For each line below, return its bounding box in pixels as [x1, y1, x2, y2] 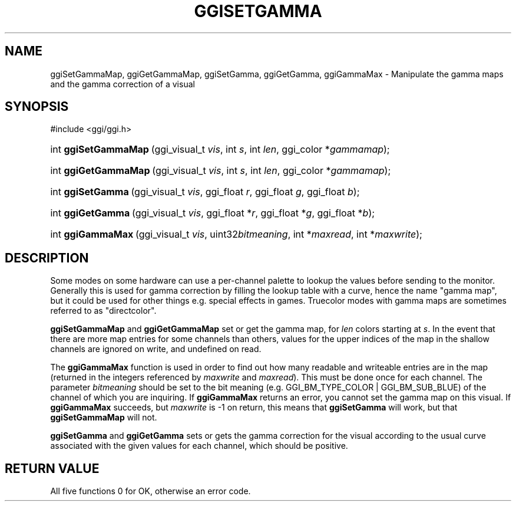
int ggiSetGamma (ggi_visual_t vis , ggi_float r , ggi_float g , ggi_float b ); [50, 186, 360, 198]
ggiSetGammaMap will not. [50, 412, 157, 423]
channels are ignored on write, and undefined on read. [50, 344, 262, 354]
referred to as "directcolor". [50, 305, 157, 316]
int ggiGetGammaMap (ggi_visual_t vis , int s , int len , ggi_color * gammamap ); [50, 165, 391, 177]
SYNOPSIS [5, 99, 69, 114]
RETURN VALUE [5, 461, 100, 476]
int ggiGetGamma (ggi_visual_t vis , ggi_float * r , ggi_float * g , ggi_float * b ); [50, 207, 375, 219]
